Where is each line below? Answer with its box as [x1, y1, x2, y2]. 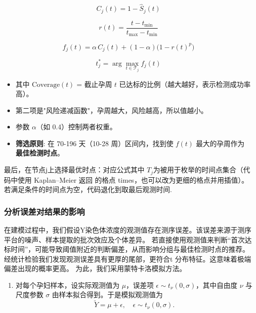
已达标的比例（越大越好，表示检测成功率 [119, 78, 251, 89]
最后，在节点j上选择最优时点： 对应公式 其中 [4, 164, 145, 175]
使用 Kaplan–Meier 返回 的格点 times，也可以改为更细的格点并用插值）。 [17, 174, 249, 185]
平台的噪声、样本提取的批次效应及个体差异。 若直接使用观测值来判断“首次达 [4, 234, 252, 244]
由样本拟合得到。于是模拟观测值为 [52, 289, 163, 300]
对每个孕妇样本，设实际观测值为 [15, 279, 120, 290]
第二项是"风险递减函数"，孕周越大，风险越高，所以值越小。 [15, 105, 208, 115]
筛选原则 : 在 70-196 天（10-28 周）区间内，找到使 [15, 138, 173, 148]
